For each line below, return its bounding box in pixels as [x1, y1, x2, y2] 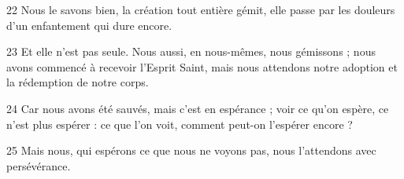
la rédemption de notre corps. [6, 74, 149, 90]
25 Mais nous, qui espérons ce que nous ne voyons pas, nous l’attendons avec [6, 142, 376, 159]
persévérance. [6, 157, 71, 174]
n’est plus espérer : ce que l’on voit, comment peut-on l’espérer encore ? [6, 115, 353, 132]
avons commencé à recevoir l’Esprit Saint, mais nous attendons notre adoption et [6, 58, 398, 75]
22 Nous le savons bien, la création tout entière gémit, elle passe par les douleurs [6, 2, 395, 17]
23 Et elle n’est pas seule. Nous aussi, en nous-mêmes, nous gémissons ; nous [6, 43, 376, 60]
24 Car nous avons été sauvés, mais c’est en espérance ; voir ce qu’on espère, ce [6, 100, 389, 116]
